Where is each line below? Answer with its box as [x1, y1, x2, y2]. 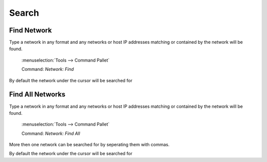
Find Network [9, 26, 52, 34]
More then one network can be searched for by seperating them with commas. [9, 142, 170, 148]
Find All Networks [9, 90, 66, 98]
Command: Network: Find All [21, 130, 80, 136]
